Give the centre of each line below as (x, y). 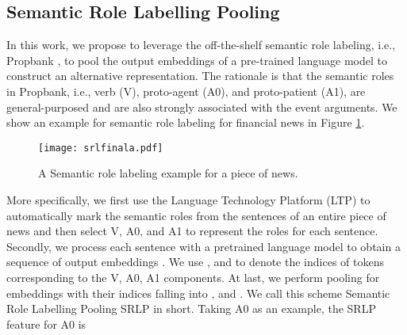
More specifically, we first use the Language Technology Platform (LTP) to (188, 200)
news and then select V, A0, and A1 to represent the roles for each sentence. (192, 231)
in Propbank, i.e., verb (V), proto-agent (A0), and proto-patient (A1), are (186, 91)
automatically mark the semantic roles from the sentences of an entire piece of (196, 215)
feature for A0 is (46, 324)
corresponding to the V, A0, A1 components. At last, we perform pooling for (193, 277)
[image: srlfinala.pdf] (101, 148)
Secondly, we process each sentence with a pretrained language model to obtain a (203, 246)
